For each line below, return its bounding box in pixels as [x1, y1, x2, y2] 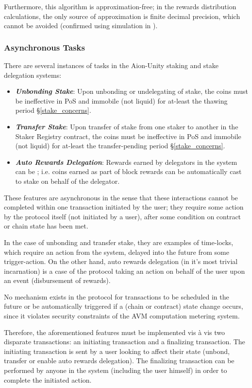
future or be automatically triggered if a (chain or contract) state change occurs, [4, 301, 243, 311]
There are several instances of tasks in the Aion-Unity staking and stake [4, 60, 219, 70]
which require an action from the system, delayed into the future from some [4, 247, 229, 257]
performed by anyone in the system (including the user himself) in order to [4, 365, 227, 375]
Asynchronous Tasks [4, 41, 85, 53]
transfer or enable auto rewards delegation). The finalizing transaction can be [4, 355, 235, 366]
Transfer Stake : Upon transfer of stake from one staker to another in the [15, 121, 238, 131]
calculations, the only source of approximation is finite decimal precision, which [4, 11, 240, 21]
